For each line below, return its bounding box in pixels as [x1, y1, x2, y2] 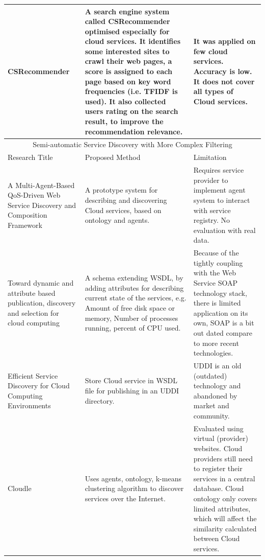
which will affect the [193, 513, 257, 524]
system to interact [193, 194, 250, 205]
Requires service [193, 165, 244, 175]
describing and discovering [85, 194, 167, 205]
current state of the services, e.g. [85, 292, 187, 303]
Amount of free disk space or [85, 302, 175, 313]
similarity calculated [193, 523, 257, 533]
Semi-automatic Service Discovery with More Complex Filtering [33, 139, 232, 150]
